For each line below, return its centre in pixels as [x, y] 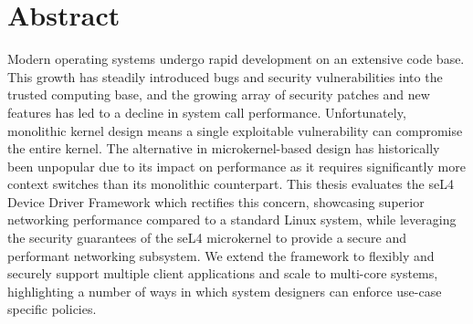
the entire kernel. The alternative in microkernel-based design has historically [224, 148]
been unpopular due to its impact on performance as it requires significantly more [236, 166]
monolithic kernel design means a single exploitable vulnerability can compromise [235, 130]
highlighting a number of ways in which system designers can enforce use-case [225, 291]
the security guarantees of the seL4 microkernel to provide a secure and [207, 238]
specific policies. [52, 309]
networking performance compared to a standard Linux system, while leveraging [232, 219]
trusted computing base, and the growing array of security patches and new [219, 94]
